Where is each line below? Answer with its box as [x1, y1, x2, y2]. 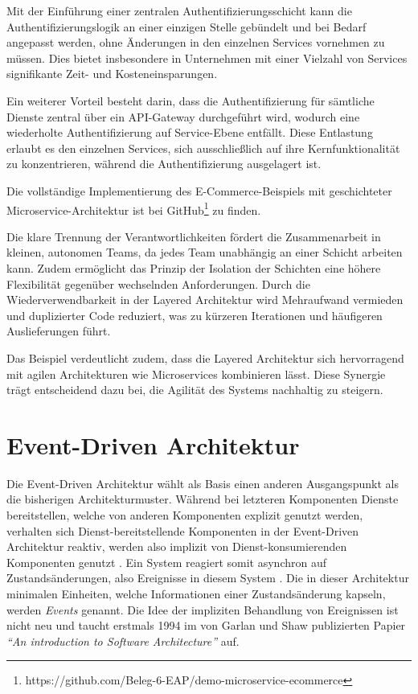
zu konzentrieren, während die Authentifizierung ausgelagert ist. [6, 155, 322, 172]
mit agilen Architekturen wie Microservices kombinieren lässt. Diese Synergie [6, 365, 386, 382]
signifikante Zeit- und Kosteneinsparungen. [6, 65, 218, 82]
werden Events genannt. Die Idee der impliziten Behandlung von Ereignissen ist [6, 601, 399, 618]
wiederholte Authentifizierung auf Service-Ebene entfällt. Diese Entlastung [6, 124, 373, 141]
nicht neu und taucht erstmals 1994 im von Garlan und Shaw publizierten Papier [6, 617, 406, 634]
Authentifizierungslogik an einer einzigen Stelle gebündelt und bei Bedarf [6, 18, 367, 35]
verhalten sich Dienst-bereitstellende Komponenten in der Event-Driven [6, 522, 359, 539]
